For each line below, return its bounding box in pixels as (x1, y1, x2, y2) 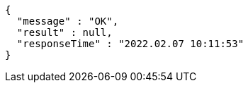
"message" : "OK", (16, 15, 119, 27)
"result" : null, (16, 27, 113, 38)
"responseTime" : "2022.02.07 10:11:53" (16, 38, 244, 49)
